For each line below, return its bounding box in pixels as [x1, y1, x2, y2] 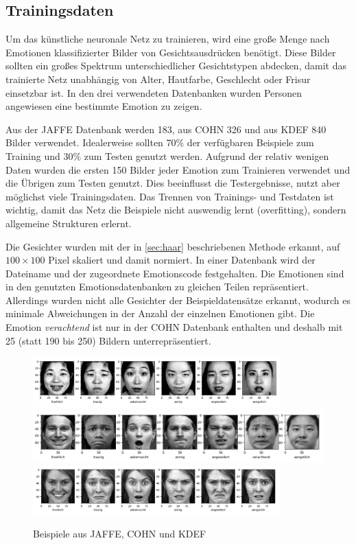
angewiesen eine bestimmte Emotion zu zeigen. [5, 99, 202, 113]
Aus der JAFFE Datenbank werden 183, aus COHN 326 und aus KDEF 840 [5, 121, 327, 136]
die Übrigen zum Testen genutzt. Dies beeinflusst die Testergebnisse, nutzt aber [5, 176, 340, 190]
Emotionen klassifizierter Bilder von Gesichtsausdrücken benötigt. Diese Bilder [5, 45, 336, 59]
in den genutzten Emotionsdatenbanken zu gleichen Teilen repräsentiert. [5, 279, 309, 294]
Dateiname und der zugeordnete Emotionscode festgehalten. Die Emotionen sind [5, 266, 344, 280]
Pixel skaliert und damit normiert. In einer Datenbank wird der [48, 253, 316, 267]
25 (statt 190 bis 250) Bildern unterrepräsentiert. [5, 333, 211, 347]
